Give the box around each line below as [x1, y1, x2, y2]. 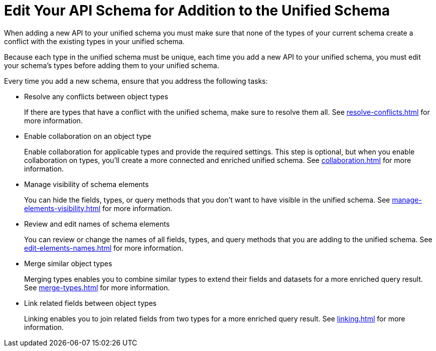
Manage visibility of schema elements [24, 180, 149, 189]
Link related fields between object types [24, 298, 157, 307]
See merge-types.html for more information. [24, 283, 170, 292]
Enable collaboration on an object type [24, 131, 152, 140]
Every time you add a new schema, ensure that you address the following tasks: [4, 76, 268, 85]
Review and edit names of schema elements [24, 219, 170, 228]
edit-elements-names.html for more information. [24, 243, 184, 252]
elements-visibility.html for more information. [24, 204, 173, 213]
